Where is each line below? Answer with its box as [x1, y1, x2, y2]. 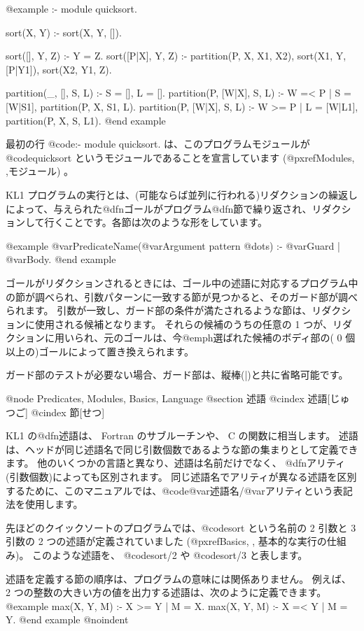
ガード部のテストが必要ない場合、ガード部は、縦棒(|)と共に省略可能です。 [6, 367, 349, 382]
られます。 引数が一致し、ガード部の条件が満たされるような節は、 [6, 303, 312, 318]
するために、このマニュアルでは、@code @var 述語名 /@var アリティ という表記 [6, 483, 353, 497]
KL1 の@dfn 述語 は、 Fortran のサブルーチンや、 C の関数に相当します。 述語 [6, 428, 358, 443]
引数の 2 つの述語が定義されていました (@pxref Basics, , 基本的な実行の [6, 534, 327, 548]
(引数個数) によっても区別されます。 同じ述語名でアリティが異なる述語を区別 [6, 469, 357, 484]
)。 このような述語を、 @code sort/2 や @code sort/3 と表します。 [15, 548, 308, 562]
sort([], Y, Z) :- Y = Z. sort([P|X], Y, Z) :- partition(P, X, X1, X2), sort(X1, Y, [6, 48, 346, 63]
